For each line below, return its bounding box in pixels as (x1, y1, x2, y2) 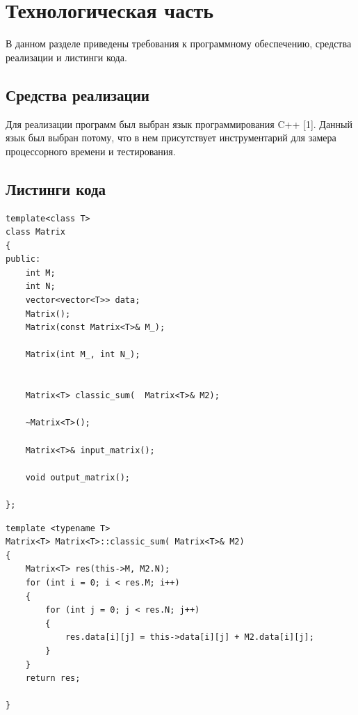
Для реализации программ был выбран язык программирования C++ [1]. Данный (6, 116, 352, 131)
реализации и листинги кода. (6, 49, 127, 64)
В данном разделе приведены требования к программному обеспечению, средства (6, 36, 352, 51)
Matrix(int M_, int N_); (25, 349, 140, 360)
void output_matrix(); (25, 472, 130, 482)
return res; (25, 673, 81, 684)
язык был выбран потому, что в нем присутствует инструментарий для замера (6, 130, 336, 145)
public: (6, 254, 41, 265)
